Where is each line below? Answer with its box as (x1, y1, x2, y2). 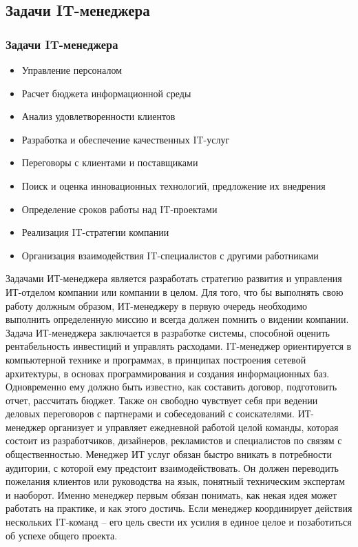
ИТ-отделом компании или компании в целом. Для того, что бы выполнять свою (6, 284, 344, 299)
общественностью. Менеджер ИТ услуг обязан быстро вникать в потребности (6, 447, 332, 461)
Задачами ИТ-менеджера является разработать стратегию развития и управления (6, 271, 342, 286)
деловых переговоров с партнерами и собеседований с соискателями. (6, 406, 295, 421)
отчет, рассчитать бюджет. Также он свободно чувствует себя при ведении (6, 392, 318, 407)
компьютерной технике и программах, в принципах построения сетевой (6, 352, 306, 366)
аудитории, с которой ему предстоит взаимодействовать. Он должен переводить (6, 460, 339, 475)
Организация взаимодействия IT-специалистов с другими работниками (21, 248, 319, 262)
